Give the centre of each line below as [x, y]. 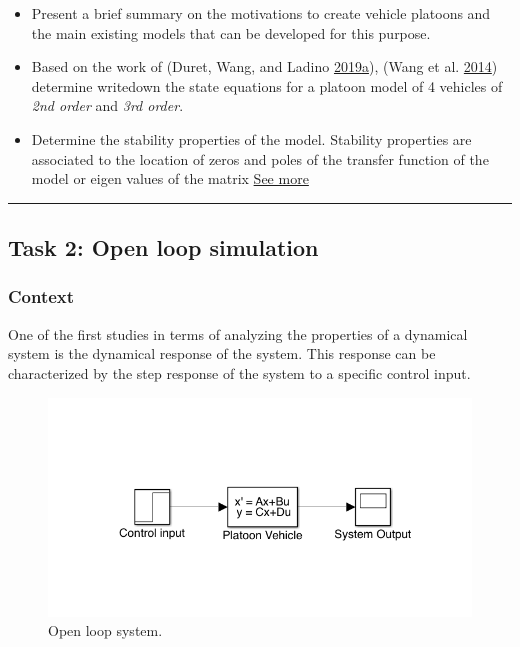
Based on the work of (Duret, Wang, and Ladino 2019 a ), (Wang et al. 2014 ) [264, 66]
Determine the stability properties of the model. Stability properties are [251, 138]
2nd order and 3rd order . [107, 105]
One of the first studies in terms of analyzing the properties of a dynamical [238, 333]
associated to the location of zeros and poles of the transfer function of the [260, 158]
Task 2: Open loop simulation [163, 247]
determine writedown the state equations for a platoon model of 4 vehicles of [267, 85]
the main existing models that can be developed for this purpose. [231, 32]
